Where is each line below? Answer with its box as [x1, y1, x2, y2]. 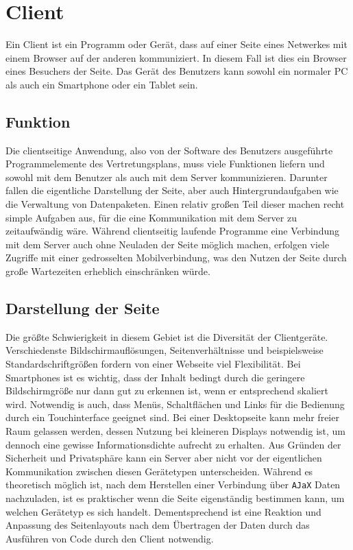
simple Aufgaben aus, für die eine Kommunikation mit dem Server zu [5, 210, 297, 224]
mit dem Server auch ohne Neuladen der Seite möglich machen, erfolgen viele [5, 237, 330, 251]
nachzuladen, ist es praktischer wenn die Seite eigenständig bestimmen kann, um [5, 491, 345, 505]
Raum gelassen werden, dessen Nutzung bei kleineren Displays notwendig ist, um [5, 424, 346, 438]
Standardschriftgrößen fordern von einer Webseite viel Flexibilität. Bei [5, 357, 301, 371]
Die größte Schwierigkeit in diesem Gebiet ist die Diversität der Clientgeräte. [5, 329, 328, 344]
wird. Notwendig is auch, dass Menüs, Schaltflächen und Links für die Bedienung [5, 396, 345, 411]
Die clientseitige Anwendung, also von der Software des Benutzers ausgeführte [5, 143, 333, 157]
